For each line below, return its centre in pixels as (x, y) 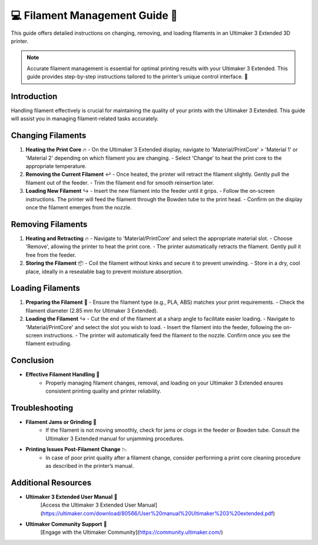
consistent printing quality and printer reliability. (103, 391)
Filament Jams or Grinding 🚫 (61, 422)
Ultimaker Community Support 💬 (66, 524)
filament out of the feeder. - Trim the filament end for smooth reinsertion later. (120, 182)
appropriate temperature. (56, 166)
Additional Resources (51, 483)
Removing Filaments (49, 224)
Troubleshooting (42, 408)
